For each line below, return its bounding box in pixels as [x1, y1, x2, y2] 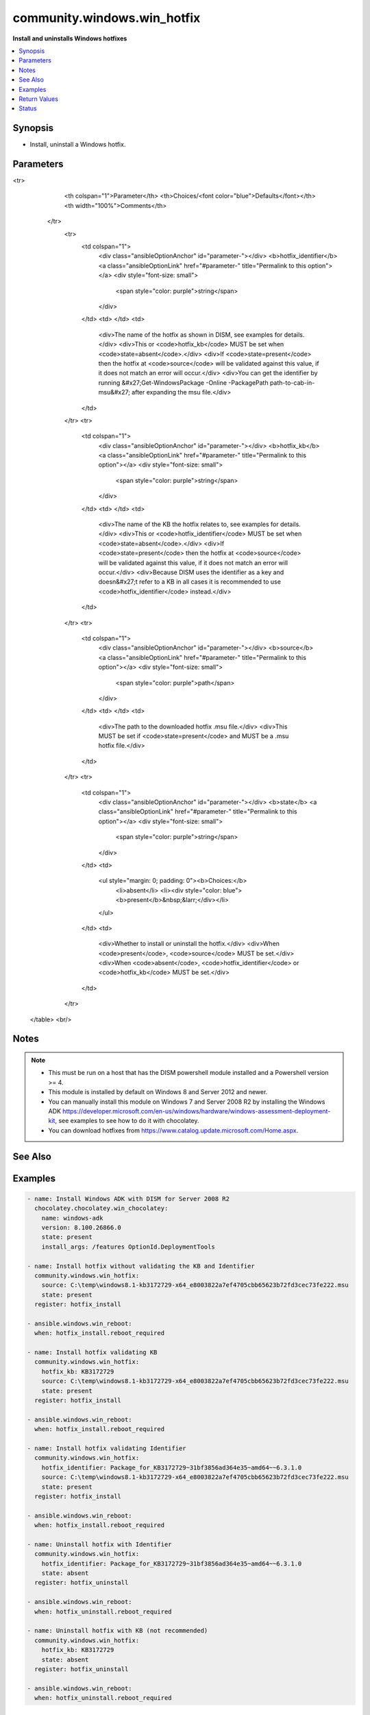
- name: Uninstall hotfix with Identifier [27, 1540, 172, 1548]
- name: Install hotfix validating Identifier [27, 1444, 186, 1452]
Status [18, 104, 37, 113]
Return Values [18, 95, 58, 103]
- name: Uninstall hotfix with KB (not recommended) [27, 1627, 208, 1635]
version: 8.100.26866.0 [41, 1223, 121, 1231]
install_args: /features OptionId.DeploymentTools [41, 1242, 215, 1251]
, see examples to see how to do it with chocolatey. [55, 1117, 199, 1125]
